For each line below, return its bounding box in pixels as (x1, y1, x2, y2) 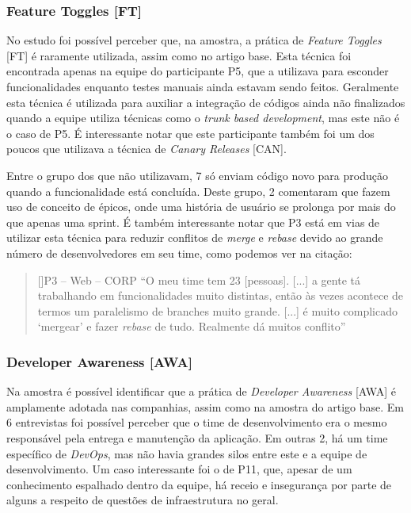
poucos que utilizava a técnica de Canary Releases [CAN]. (6, 140, 287, 157)
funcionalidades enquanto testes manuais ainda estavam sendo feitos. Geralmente (6, 78, 399, 94)
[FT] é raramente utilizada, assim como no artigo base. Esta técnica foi (6, 47, 352, 63)
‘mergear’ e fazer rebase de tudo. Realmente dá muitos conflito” (37, 318, 346, 335)
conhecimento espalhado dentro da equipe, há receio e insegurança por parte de (6, 476, 392, 492)
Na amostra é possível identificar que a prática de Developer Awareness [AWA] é (6, 383, 396, 400)
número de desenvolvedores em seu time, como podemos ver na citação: (6, 244, 352, 261)
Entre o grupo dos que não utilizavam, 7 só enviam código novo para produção (6, 167, 388, 183)
